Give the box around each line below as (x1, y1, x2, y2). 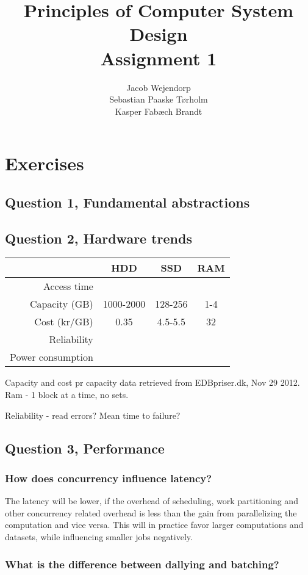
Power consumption (10, 350, 93, 364)
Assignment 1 (100, 45, 217, 70)
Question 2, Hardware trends (5, 228, 192, 247)
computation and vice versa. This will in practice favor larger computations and (5, 518, 304, 531)
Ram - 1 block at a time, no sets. (5, 388, 129, 401)
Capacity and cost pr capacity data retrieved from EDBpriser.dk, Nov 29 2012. (5, 376, 300, 389)
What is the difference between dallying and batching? (5, 556, 279, 571)
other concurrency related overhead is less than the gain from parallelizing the (5, 506, 297, 519)
